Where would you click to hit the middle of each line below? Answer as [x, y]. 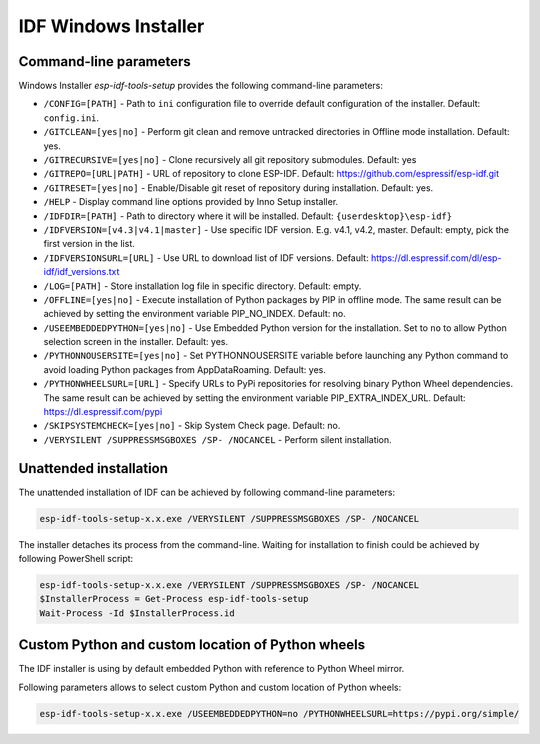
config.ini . [71, 117]
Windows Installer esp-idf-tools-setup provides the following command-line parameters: [201, 86]
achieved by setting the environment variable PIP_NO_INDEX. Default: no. [195, 314]
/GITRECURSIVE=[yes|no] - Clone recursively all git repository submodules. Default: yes [230, 160]
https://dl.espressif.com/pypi [103, 412]
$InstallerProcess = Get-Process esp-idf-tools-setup [174, 599]
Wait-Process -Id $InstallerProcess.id [137, 613]
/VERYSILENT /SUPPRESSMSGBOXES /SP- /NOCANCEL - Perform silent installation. [217, 439]
